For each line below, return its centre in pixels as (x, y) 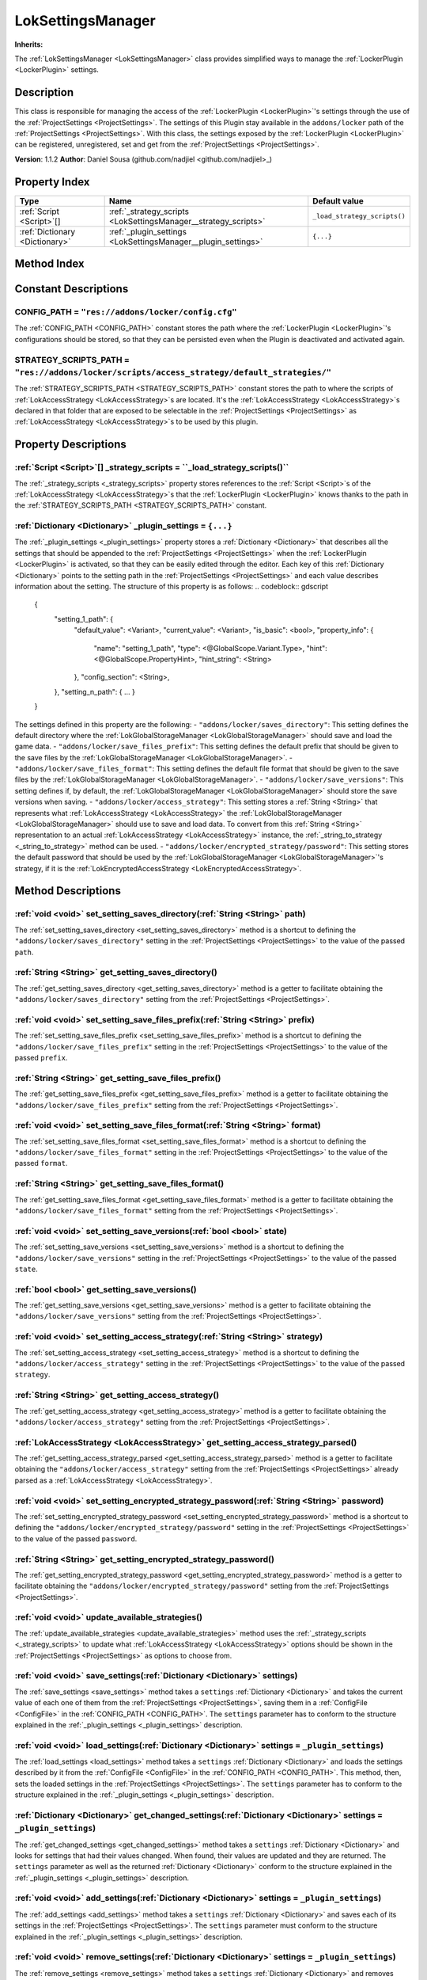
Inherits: (29, 44)
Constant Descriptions (72, 289)
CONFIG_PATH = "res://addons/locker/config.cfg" (126, 312)
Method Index (49, 264)
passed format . (41, 1163)
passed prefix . (41, 1058)
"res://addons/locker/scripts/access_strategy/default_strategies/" (173, 372)
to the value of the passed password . (76, 1538)
